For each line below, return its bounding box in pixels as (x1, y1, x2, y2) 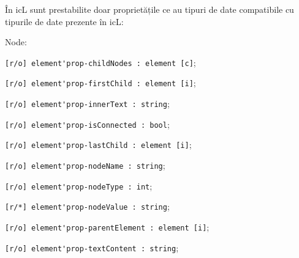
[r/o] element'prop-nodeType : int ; (5, 179, 153, 192)
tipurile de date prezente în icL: (5, 15, 124, 28)
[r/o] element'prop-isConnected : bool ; (5, 117, 170, 130)
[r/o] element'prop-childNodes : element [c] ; (5, 56, 196, 68)
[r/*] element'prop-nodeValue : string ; (5, 200, 170, 213)
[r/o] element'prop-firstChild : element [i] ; (5, 76, 196, 89)
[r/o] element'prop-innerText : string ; (5, 97, 170, 110)
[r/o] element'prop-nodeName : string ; (5, 159, 165, 172)
